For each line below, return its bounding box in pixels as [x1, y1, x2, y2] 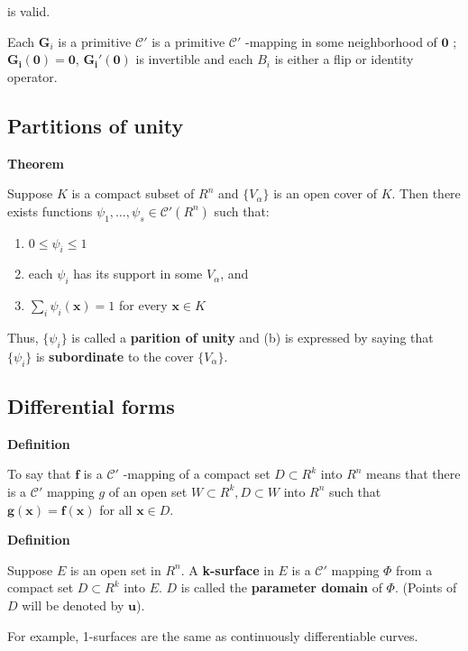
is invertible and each [135, 50, 253, 69]
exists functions [7, 201, 93, 220]
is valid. [7, 2, 50, 20]
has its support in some [73, 264, 203, 283]
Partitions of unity [7, 111, 184, 139]
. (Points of [394, 578, 457, 597]
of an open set [108, 481, 188, 500]
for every [119, 296, 168, 315]
